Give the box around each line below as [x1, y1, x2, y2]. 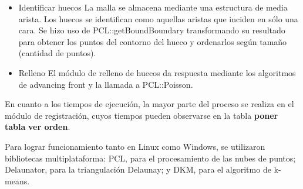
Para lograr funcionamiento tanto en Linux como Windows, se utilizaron [5, 140, 265, 152]
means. [5, 174, 30, 187]
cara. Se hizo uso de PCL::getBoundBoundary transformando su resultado [18, 24, 285, 36]
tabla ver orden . [5, 121, 70, 133]
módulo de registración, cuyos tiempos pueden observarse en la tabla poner [5, 109, 278, 121]
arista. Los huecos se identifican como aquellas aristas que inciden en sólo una [18, 12, 298, 25]
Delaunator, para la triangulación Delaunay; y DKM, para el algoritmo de [5, 163, 271, 176]
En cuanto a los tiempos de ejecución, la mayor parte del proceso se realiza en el [5, 98, 294, 110]
